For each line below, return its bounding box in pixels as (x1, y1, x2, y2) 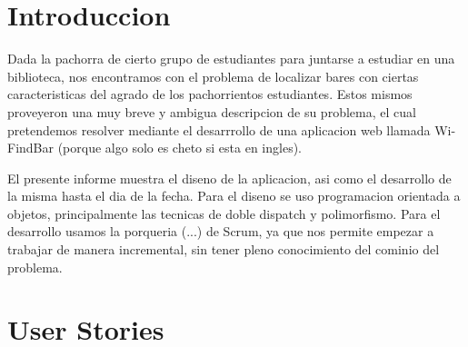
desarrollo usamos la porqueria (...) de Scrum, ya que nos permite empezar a (7, 222, 434, 241)
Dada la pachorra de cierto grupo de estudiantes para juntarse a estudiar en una (7, 49, 455, 68)
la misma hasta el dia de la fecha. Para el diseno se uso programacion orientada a (7, 186, 461, 205)
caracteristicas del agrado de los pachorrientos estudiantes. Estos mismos (7, 84, 413, 104)
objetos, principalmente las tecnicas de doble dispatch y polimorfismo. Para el (7, 203, 441, 223)
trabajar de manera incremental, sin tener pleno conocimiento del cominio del (7, 240, 440, 259)
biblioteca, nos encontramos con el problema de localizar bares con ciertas (7, 66, 419, 85)
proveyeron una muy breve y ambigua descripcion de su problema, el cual (7, 102, 416, 121)
